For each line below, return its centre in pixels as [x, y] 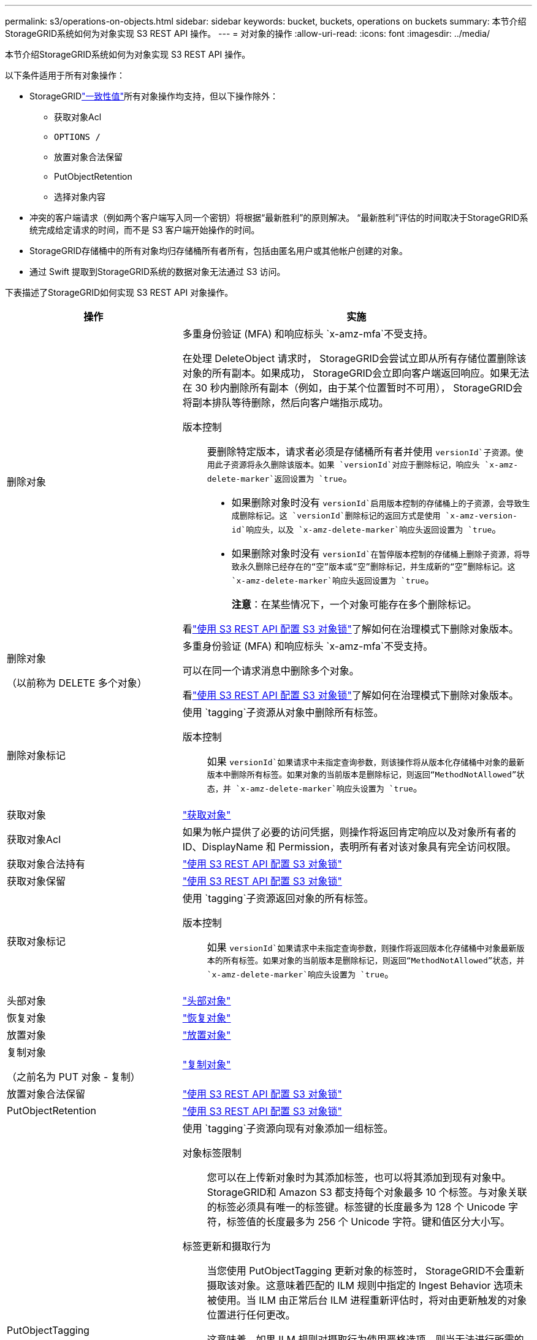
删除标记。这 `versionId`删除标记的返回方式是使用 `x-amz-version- [378, 516]
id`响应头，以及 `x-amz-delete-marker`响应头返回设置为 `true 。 [367, 529]
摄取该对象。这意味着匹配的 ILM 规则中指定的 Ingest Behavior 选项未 [365, 1285]
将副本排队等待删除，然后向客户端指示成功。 [285, 402]
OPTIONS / [77, 137]
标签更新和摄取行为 [227, 1246]
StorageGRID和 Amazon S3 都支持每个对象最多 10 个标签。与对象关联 [367, 1192]
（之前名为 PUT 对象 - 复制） [74, 1077]
